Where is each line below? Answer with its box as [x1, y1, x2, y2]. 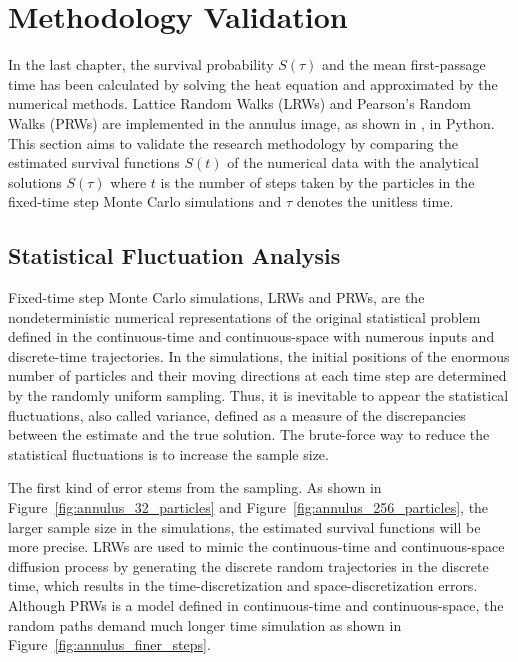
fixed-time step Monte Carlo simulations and [8, 191, 282, 212]
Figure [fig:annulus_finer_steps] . [8, 634, 211, 655]
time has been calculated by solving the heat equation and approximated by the [8, 73, 498, 94]
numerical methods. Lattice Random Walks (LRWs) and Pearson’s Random [8, 93, 471, 114]
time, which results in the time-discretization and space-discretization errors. [8, 575, 478, 596]
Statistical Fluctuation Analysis [8, 240, 341, 271]
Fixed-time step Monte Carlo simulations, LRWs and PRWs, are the [8, 287, 425, 308]
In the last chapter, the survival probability [8, 54, 274, 75]
